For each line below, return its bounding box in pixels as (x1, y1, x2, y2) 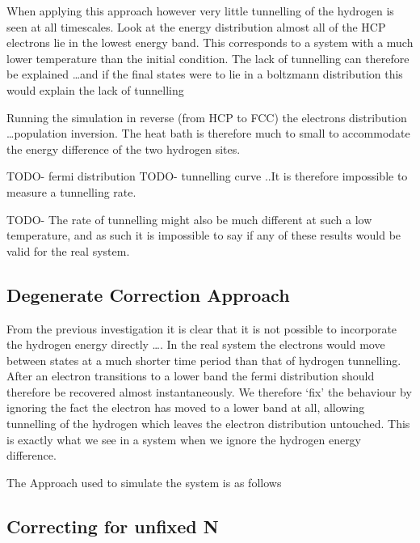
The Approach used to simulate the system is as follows (6, 473, 282, 490)
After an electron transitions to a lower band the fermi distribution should (6, 367, 375, 384)
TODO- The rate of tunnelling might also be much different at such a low (6, 210, 372, 227)
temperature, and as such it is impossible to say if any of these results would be (6, 227, 401, 244)
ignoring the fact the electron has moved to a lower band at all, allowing (6, 399, 365, 416)
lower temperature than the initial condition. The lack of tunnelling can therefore (6, 49, 409, 66)
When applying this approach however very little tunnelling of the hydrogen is (6, 2, 394, 19)
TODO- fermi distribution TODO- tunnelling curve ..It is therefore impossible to (6, 168, 408, 185)
